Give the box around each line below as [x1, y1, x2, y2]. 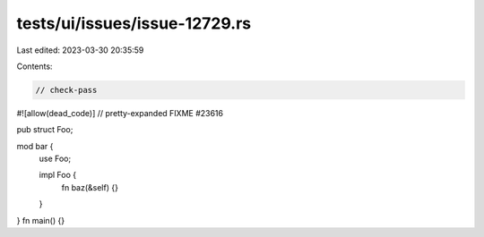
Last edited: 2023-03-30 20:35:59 [16, 45, 144, 55]
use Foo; [39, 153, 72, 165]
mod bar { [16, 140, 54, 151]
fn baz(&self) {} [61, 182, 118, 192]
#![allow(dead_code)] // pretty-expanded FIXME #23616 [16, 107, 224, 118]
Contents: [16, 61, 53, 72]
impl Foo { [39, 170, 76, 181]
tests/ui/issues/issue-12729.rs [16, 13, 252, 33]
